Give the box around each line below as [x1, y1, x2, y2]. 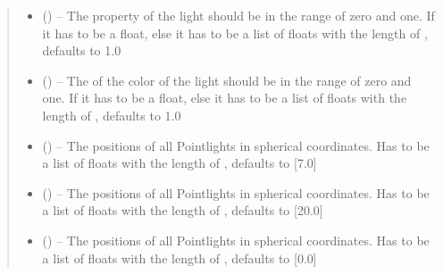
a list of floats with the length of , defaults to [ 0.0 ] [42, 248, 317, 267]
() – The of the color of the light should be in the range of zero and [42, 71, 412, 89]
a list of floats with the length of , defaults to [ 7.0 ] [42, 154, 317, 172]
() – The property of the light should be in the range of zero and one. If [42, 6, 435, 24]
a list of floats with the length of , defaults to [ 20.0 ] [42, 201, 323, 220]
